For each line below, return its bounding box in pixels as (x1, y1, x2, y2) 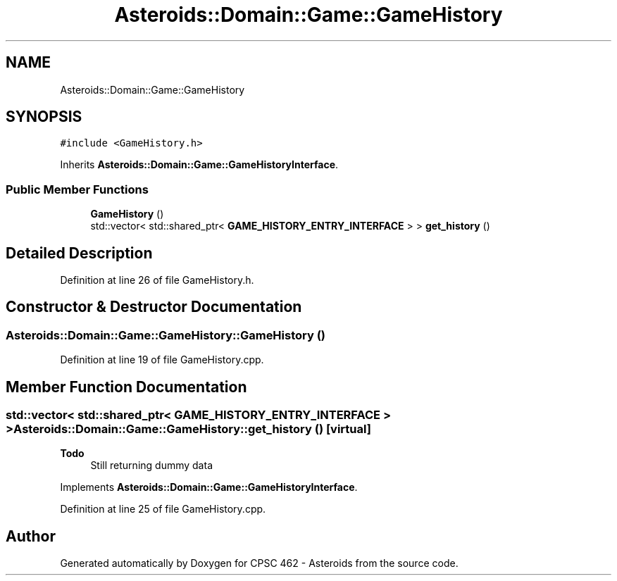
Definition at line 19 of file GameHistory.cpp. (60, 354, 264, 366)
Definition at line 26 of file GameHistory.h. (60, 274, 254, 287)
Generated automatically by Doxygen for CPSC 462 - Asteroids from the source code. (60, 557, 459, 570)
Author (6, 527, 56, 545)
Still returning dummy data (90, 459, 213, 472)
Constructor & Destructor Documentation (6, 298, 302, 316)
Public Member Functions (6, 182, 149, 196)
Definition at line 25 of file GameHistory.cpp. (60, 503, 266, 516)
